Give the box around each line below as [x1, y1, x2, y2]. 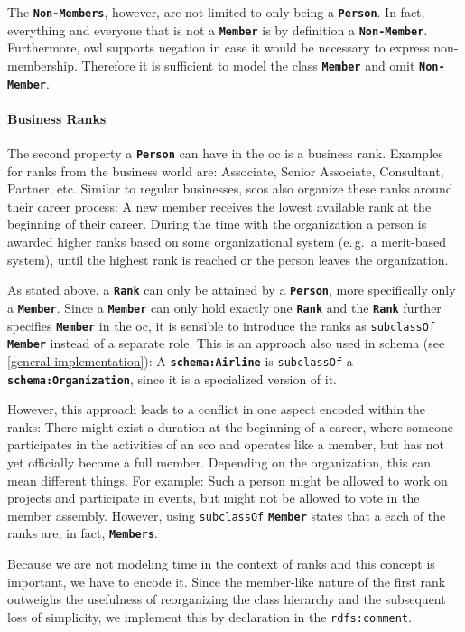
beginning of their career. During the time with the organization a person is [7, 214, 427, 233]
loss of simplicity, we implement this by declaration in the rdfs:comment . [7, 607, 412, 626]
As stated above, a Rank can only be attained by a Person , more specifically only [7, 280, 456, 299]
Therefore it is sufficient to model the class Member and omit [81, 55, 415, 74]
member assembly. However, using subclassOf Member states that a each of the [7, 505, 446, 524]
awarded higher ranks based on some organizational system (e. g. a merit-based [7, 232, 446, 251]
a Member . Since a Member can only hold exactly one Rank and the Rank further [7, 297, 442, 316]
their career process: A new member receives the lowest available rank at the [7, 196, 432, 215]
